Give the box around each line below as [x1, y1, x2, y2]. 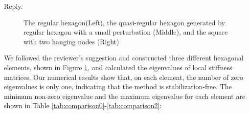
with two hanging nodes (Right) [23, 36, 119, 46]
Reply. [4, 1, 23, 11]
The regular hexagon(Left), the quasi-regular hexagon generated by [23, 17, 225, 27]
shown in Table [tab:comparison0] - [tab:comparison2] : [4, 100, 162, 111]
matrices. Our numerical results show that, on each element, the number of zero [4, 72, 243, 82]
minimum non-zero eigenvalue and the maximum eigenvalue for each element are [4, 91, 246, 101]
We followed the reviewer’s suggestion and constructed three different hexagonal [4, 53, 244, 63]
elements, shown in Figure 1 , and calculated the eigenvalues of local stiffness [4, 62, 232, 72]
